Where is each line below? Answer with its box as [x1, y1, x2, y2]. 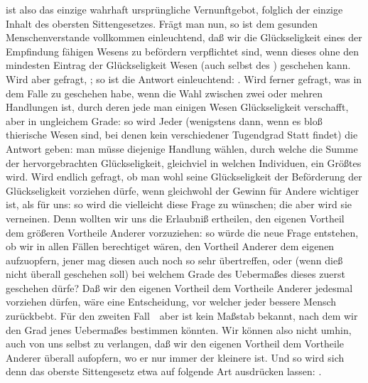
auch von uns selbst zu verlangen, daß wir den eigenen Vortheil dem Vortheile [6, 336, 344, 351]
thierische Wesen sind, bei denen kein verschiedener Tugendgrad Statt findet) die [6, 127, 358, 142]
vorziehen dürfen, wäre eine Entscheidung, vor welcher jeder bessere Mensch [6, 294, 337, 309]
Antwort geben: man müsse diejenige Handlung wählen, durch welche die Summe [6, 141, 358, 156]
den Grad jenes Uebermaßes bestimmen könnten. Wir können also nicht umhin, [6, 322, 352, 337]
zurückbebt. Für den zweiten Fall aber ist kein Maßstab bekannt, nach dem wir [6, 308, 358, 323]
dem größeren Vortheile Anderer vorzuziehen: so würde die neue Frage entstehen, [6, 225, 359, 239]
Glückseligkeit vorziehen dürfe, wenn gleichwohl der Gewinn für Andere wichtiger [6, 183, 359, 198]
